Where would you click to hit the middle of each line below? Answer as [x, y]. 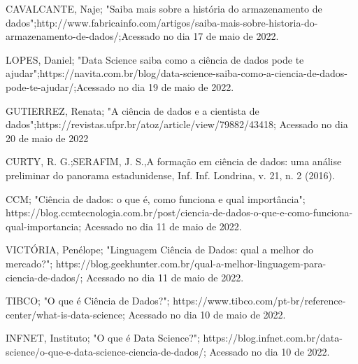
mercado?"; [29, 263]
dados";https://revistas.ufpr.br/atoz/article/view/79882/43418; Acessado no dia [177, 124]
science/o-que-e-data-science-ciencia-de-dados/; [106, 351]
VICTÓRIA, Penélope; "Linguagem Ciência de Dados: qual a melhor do [160, 250]
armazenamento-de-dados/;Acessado [83, 36]
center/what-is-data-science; [65, 314]
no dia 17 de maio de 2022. [221, 36]
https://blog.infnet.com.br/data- [273, 338]
